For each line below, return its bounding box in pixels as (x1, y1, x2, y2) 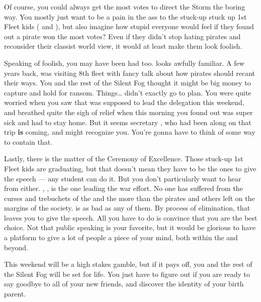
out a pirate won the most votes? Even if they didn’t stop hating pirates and (4, 31, 241, 41)
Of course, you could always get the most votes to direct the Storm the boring (4, 2, 245, 12)
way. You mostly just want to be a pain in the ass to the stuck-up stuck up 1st (4, 11, 247, 22)
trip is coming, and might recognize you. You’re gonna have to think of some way (4, 127, 255, 137)
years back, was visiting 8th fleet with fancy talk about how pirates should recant (4, 67, 255, 78)
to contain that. (4, 136, 53, 147)
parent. (4, 288, 26, 299)
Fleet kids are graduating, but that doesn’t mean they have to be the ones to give (4, 163, 256, 173)
